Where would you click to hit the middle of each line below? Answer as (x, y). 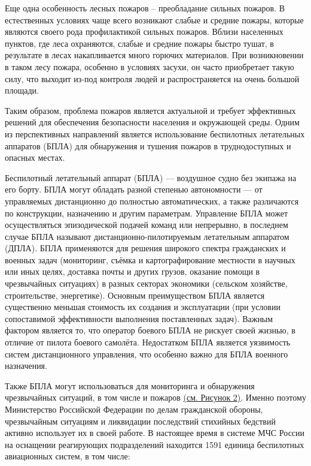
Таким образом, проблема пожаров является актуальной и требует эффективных (150, 110)
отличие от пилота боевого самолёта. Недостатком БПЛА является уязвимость (148, 342)
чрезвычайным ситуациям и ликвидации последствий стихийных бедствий (140, 421)
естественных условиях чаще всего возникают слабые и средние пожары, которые (154, 19)
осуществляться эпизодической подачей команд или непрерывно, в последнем (147, 225)
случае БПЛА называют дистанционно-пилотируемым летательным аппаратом (147, 236)
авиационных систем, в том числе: (68, 456)
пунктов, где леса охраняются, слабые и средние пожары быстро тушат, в (139, 43)
